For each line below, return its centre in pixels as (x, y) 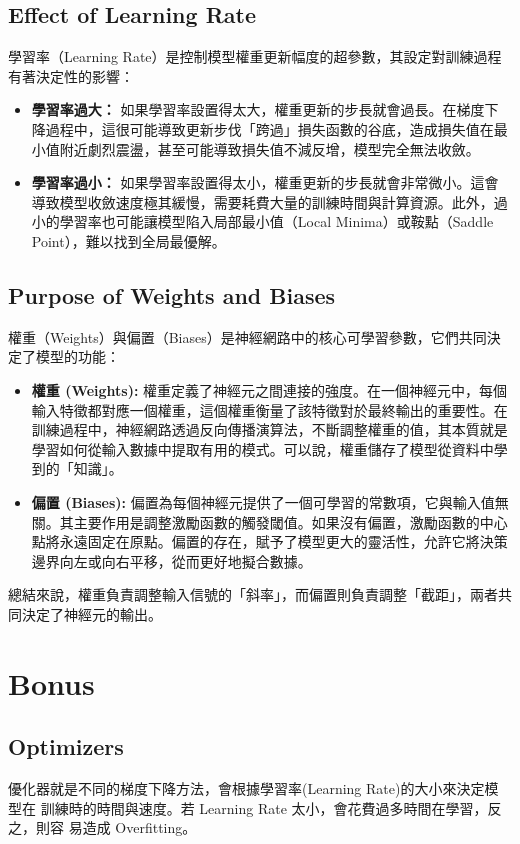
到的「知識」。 (77, 468)
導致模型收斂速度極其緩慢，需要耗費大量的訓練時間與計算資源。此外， (262, 201)
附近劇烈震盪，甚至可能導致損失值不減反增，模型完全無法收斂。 (269, 148)
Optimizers (66, 746)
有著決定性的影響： (71, 75)
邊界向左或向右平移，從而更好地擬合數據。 (171, 560)
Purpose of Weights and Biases (172, 294)
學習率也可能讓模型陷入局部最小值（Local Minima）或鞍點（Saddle (276, 221)
